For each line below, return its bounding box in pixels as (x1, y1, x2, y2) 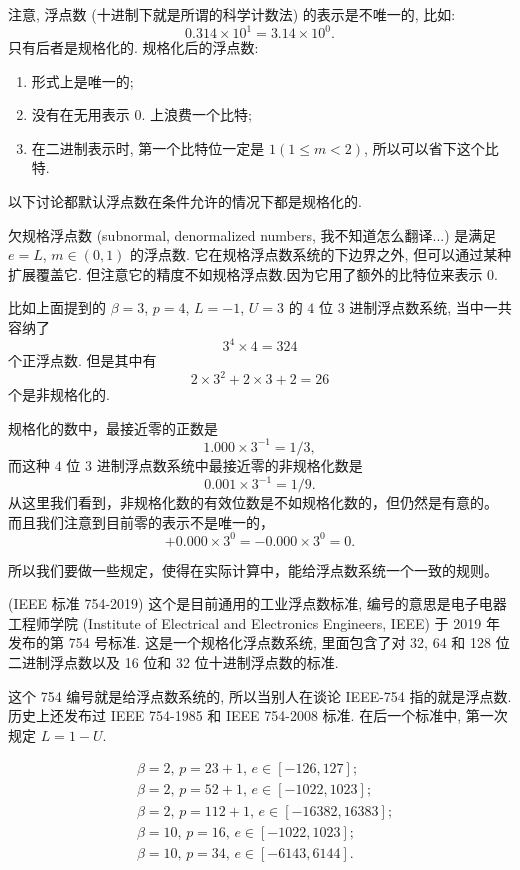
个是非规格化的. (8, 384, 110, 405)
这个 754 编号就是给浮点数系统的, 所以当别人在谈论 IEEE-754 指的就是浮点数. (8, 685, 512, 706)
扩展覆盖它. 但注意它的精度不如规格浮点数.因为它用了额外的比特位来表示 (8, 263, 483, 284)
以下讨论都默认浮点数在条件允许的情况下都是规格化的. (8, 191, 362, 212)
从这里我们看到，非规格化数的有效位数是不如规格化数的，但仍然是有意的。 (8, 492, 498, 512)
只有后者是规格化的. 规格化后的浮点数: (8, 37, 259, 58)
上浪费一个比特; (150, 104, 252, 125)
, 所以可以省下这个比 (364, 137, 499, 158)
